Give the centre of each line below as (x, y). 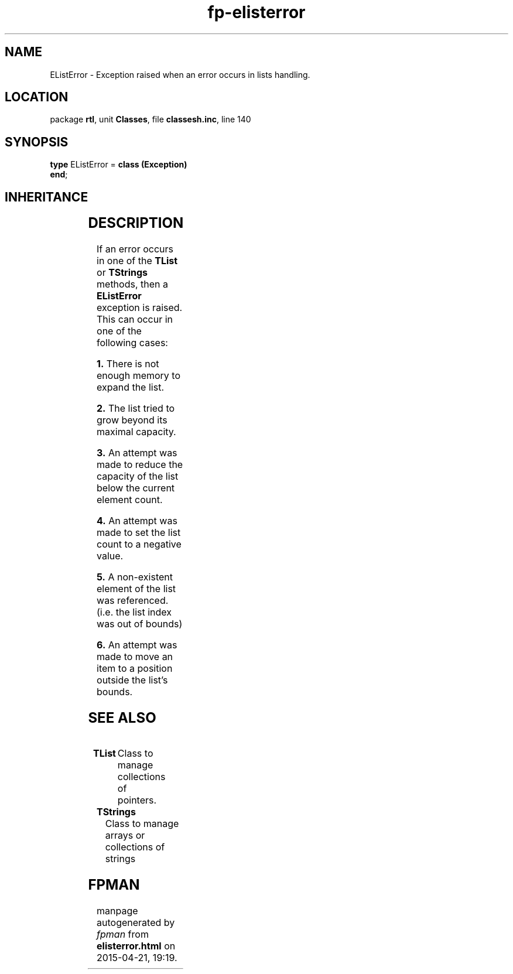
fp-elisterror (256, 12)
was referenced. (133, 601)
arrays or (125, 835)
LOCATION (37, 97)
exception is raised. (140, 308)
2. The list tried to (136, 409)
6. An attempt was (137, 645)
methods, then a (132, 284)
